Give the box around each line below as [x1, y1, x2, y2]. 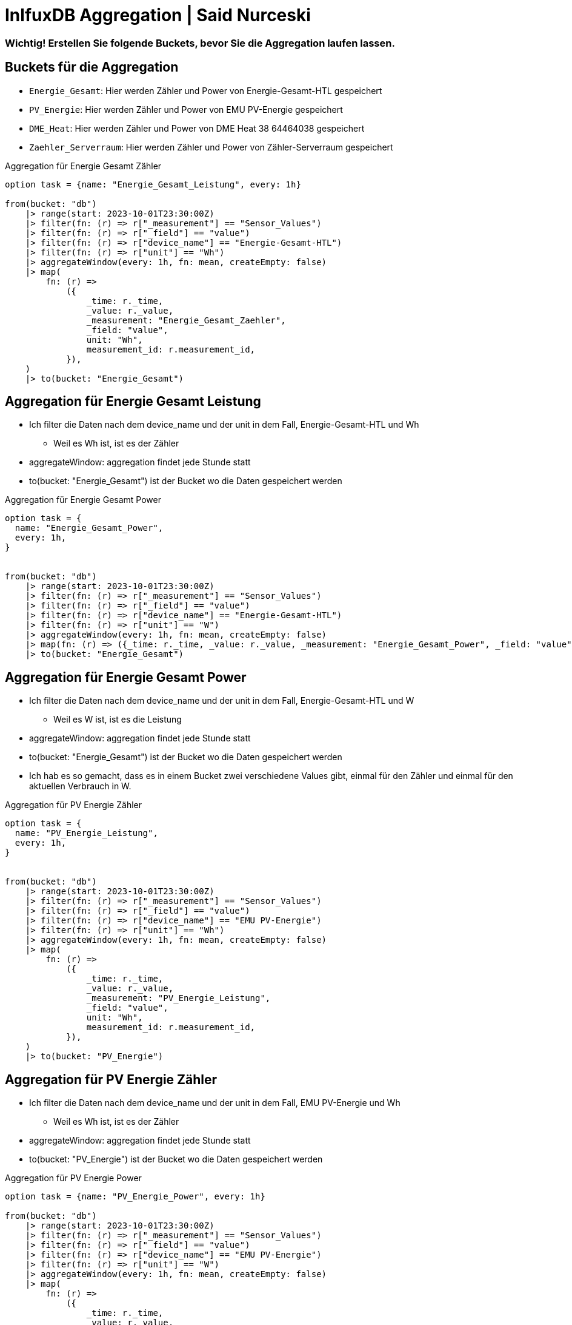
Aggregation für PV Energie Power [5, 1173, 142, 1184]
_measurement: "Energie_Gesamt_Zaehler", [86, 315, 286, 325]
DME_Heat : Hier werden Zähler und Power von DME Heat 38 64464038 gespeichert [29, 123, 365, 133]
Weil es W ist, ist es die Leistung [53, 714, 182, 725]
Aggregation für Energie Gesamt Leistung [5, 394, 261, 410]
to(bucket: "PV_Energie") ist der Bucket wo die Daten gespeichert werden [29, 1154, 323, 1165]
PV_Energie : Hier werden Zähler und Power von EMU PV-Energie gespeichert [29, 104, 343, 115]
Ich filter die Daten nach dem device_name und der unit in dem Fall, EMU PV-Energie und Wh [29, 1097, 401, 1108]
